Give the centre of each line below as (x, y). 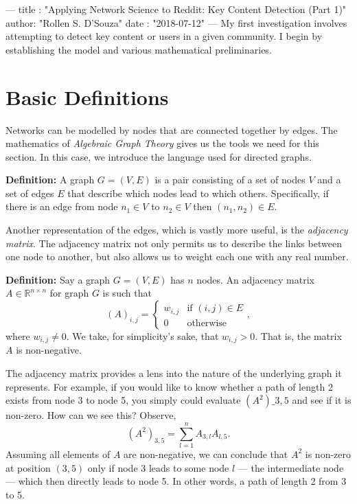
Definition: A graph (50, 180)
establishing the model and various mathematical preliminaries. (139, 49)
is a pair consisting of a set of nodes (230, 180)
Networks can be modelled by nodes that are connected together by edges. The (172, 129)
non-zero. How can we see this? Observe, (91, 415)
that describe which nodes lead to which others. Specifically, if (198, 193)
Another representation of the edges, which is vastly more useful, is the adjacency (177, 230)
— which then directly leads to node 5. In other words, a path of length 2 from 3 (176, 481)
